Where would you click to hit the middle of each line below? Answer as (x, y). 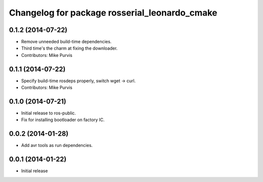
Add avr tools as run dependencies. (57, 146)
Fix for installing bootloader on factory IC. (63, 120)
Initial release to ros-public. (49, 113)
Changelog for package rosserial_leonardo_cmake (113, 13)
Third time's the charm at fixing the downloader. (69, 48)
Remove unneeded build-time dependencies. (66, 42)
